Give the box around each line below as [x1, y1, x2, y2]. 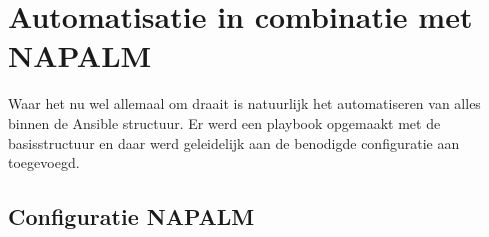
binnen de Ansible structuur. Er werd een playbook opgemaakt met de [8, 112, 441, 133]
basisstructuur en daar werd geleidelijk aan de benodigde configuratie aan [8, 132, 460, 153]
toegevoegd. [8, 152, 80, 173]
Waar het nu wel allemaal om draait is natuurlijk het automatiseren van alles [8, 93, 481, 114]
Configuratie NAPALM [8, 201, 255, 232]
